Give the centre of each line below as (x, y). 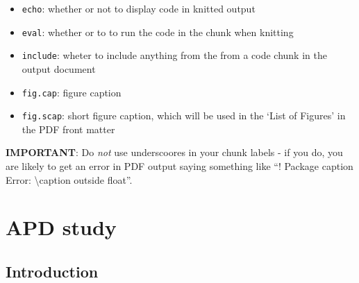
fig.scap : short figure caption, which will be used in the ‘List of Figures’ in (184, 115)
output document (59, 68)
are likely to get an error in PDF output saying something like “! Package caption (179, 166)
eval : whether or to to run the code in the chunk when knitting (158, 32)
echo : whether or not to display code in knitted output (139, 8)
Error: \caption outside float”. (69, 179)
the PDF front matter (68, 129)
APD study (61, 227)
